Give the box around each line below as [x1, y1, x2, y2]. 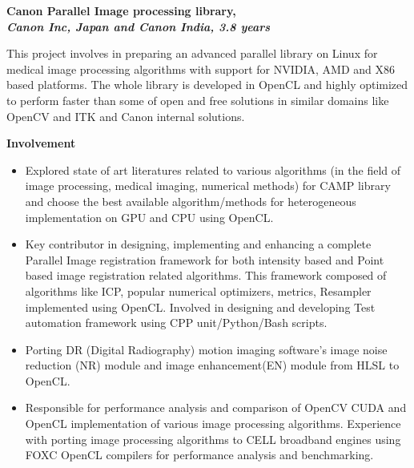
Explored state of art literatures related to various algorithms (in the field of [25, 161, 401, 178]
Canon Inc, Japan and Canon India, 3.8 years [6, 18, 271, 34]
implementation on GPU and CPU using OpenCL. [25, 208, 274, 225]
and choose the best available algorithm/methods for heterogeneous [25, 192, 356, 209]
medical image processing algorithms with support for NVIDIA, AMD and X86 [6, 60, 396, 77]
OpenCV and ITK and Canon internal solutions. [6, 107, 245, 124]
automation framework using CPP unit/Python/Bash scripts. [25, 314, 328, 331]
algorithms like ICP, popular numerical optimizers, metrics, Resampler [25, 282, 372, 299]
